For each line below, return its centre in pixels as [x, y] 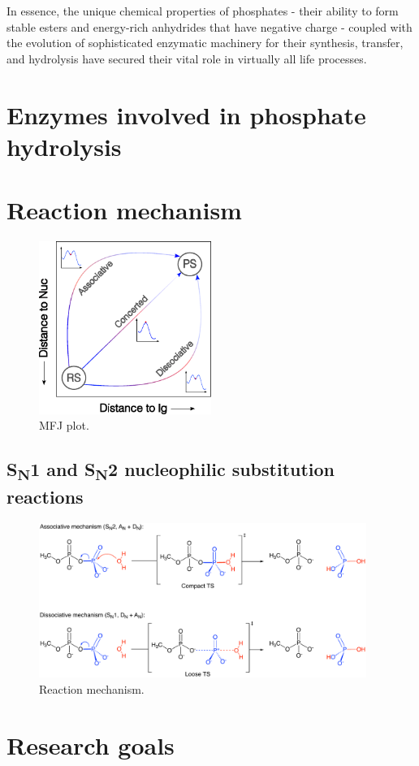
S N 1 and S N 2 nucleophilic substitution [171, 471]
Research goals [91, 744]
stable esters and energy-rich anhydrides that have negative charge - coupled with [209, 26]
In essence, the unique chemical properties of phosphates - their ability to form [203, 11]
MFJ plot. [64, 425]
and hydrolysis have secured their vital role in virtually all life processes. [187, 58]
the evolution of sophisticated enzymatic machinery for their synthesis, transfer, [205, 43]
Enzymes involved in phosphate [186, 114]
